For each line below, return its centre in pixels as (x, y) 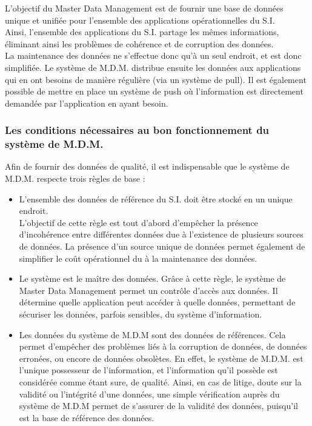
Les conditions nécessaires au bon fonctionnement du (137, 130)
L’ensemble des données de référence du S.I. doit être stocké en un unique (156, 198)
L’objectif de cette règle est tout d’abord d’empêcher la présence (138, 222)
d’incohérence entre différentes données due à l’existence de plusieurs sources (161, 234)
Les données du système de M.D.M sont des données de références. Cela (152, 334)
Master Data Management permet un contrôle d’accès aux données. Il (148, 290)
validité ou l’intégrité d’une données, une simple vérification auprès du (149, 394)
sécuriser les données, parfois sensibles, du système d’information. (141, 314)
